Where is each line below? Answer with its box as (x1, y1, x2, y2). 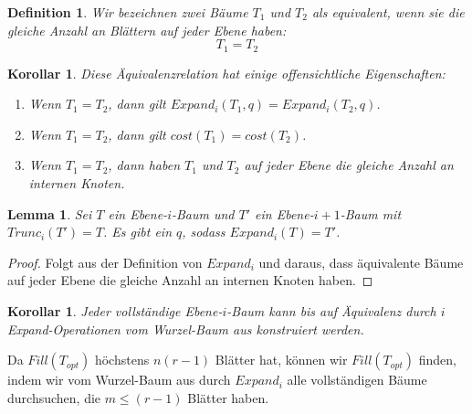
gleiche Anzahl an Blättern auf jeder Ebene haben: (7, 20, 287, 39)
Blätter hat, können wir (215, 350, 348, 369)
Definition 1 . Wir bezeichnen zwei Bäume (7, 3, 248, 21)
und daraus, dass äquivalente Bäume (258, 252, 464, 271)
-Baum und (171, 204, 235, 223)
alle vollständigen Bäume (287, 370, 427, 389)
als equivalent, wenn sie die (311, 3, 465, 21)
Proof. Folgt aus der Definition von (7, 252, 203, 271)
